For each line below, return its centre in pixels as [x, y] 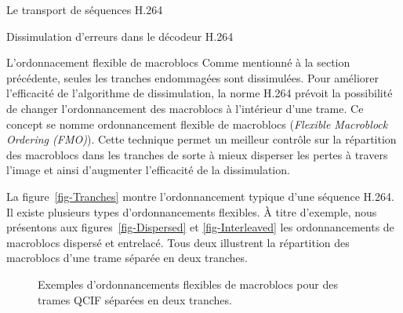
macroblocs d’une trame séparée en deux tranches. [127, 258]
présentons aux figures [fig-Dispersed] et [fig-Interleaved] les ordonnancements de [200, 227]
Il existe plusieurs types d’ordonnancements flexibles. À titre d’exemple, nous [192, 211]
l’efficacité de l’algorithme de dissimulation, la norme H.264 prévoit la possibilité [200, 93]
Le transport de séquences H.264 [85, 9]
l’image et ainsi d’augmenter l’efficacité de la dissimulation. [148, 170]
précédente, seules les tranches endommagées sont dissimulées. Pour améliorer [193, 77]
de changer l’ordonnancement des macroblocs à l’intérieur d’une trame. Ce [185, 108]
